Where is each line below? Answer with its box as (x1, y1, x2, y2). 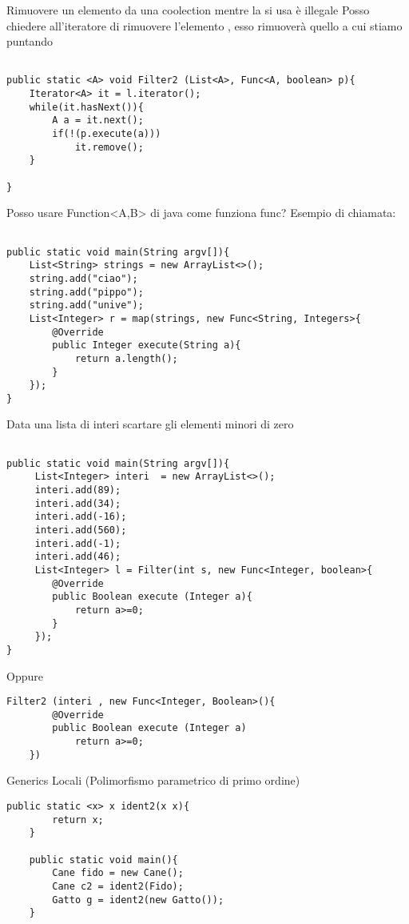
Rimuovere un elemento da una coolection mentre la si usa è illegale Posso (6, 2, 370, 18)
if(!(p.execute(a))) (52, 128, 161, 140)
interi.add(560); (34, 524, 127, 536)
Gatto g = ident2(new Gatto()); (52, 894, 224, 906)
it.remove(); (74, 141, 144, 153)
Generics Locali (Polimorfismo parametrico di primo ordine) (6, 772, 300, 789)
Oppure (6, 667, 43, 684)
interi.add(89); (34, 484, 121, 496)
